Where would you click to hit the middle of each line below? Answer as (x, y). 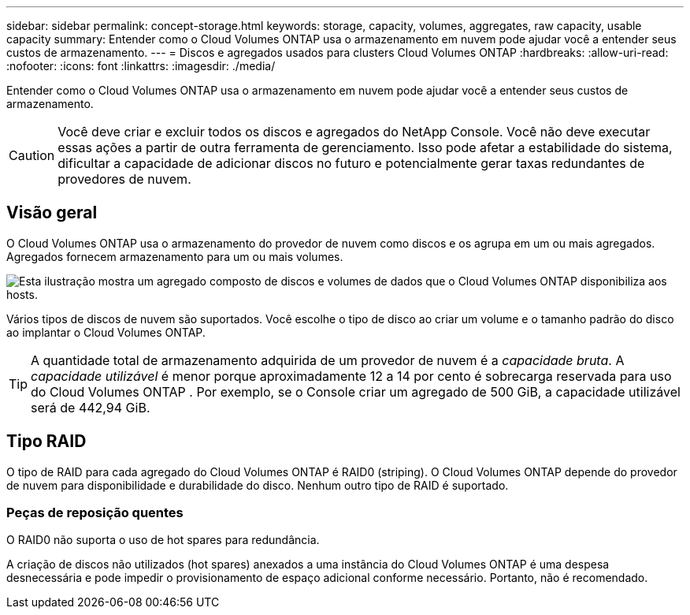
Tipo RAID (46, 442)
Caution (32, 155)
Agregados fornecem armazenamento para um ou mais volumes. (175, 256)
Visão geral (52, 213)
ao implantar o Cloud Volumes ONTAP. (106, 332)
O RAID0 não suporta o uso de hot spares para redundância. (163, 540)
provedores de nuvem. (124, 179)
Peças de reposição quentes (95, 513)
